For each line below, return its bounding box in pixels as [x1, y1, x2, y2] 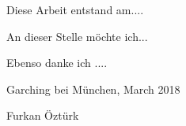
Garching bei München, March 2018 [6, 80, 180, 97]
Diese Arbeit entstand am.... [6, 2, 144, 17]
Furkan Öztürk [6, 107, 79, 124]
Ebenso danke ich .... [6, 54, 108, 71]
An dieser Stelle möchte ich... [6, 28, 148, 44]
